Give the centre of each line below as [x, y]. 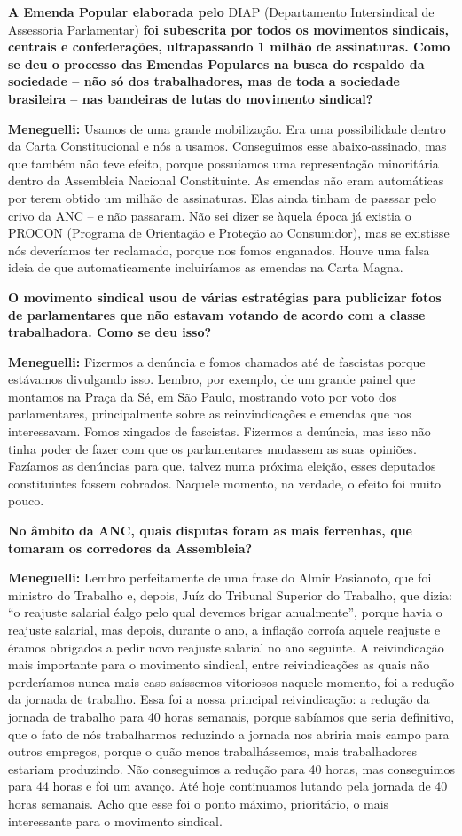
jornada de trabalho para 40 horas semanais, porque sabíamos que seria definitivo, [231, 716]
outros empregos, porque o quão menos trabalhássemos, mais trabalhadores [212, 751]
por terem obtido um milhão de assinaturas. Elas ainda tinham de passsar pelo [223, 197]
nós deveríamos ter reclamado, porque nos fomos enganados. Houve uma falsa [219, 250]
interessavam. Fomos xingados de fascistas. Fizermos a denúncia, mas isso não [219, 431]
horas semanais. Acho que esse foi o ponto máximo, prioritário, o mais [199, 803]
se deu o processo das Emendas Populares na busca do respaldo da [216, 63]
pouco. [26, 500]
